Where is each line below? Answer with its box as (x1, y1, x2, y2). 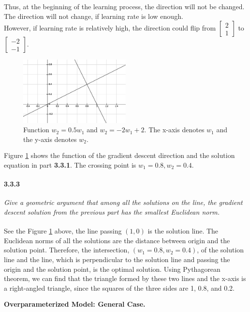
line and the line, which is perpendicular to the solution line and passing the (4, 254, 230, 264)
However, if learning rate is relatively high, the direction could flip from (4, 23, 216, 33)
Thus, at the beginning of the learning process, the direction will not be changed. (4, 1, 245, 12)
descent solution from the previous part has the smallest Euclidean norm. (4, 207, 220, 217)
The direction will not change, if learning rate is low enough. (4, 11, 183, 21)
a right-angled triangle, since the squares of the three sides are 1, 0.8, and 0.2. (4, 282, 235, 293)
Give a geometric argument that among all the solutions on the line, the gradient (4, 197, 243, 207)
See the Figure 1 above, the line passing (4, 226, 122, 236)
